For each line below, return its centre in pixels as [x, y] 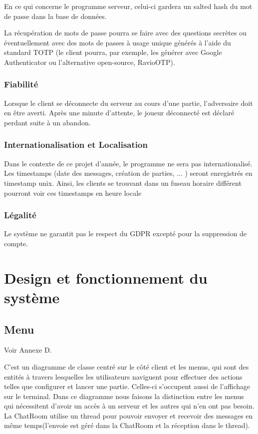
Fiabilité [21, 84]
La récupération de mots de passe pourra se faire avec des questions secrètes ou [125, 33]
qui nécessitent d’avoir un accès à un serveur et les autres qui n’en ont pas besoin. [129, 406]
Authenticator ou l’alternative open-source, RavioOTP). [90, 62]
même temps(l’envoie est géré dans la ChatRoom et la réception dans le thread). [127, 425]
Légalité [20, 215]
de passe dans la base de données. [55, 16]
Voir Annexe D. [28, 350]
